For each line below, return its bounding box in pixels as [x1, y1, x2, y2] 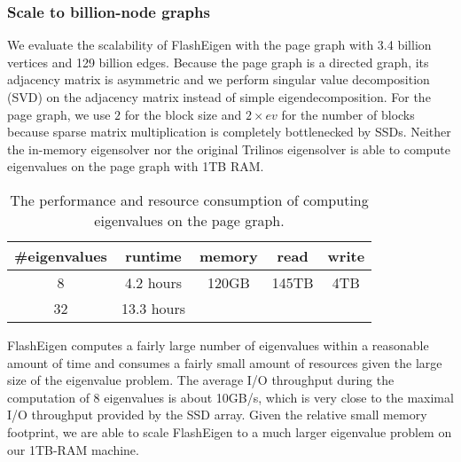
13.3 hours [121, 297, 186, 318]
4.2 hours [124, 271, 183, 293]
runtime [125, 245, 182, 266]
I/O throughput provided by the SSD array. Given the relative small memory [7, 405, 427, 424]
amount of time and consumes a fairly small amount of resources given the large [7, 353, 442, 372]
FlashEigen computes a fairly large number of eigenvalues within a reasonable [7, 335, 429, 354]
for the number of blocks [281, 105, 415, 123]
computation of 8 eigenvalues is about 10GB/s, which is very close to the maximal [7, 388, 454, 406]
